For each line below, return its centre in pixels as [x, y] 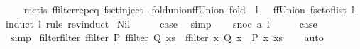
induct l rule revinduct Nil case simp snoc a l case [162, 23]
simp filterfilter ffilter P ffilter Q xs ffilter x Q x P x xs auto [167, 37]
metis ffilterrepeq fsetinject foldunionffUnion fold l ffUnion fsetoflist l [189, 9]
